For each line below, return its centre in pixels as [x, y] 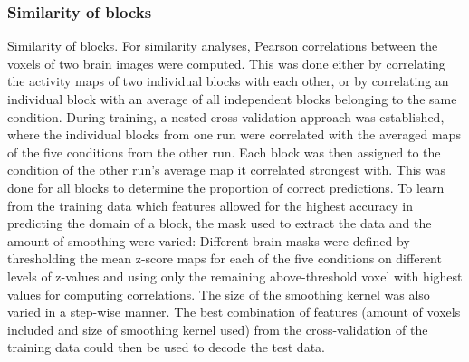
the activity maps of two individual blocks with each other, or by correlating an [228, 81]
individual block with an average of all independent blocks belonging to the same [232, 99]
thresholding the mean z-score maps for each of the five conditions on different [225, 258]
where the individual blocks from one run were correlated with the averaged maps [234, 134]
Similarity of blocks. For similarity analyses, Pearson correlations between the [223, 46]
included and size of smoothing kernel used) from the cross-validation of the [218, 329]
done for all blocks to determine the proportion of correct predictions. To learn [226, 187]
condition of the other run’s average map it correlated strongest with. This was [226, 170]
